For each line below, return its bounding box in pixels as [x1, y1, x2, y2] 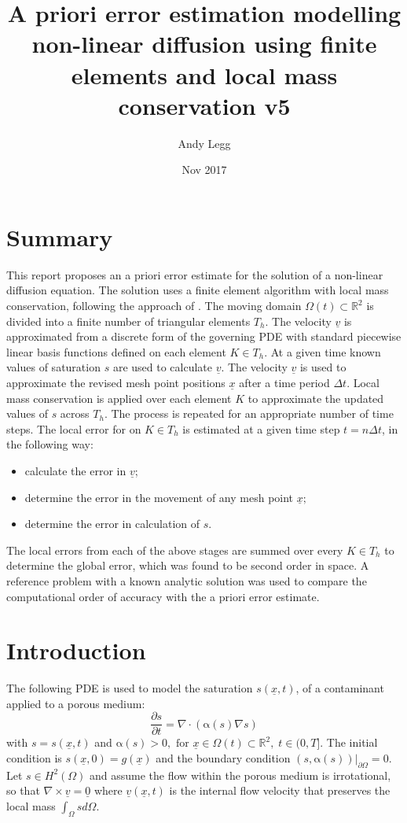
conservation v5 [118, 89, 291, 121]
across [60, 405, 90, 422]
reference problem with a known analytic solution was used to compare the [6, 572, 367, 589]
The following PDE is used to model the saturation [6, 680, 253, 696]
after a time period [239, 374, 330, 390]
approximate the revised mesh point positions [6, 374, 225, 390]
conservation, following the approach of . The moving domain [6, 297, 302, 313]
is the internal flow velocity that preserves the [169, 782, 390, 799]
